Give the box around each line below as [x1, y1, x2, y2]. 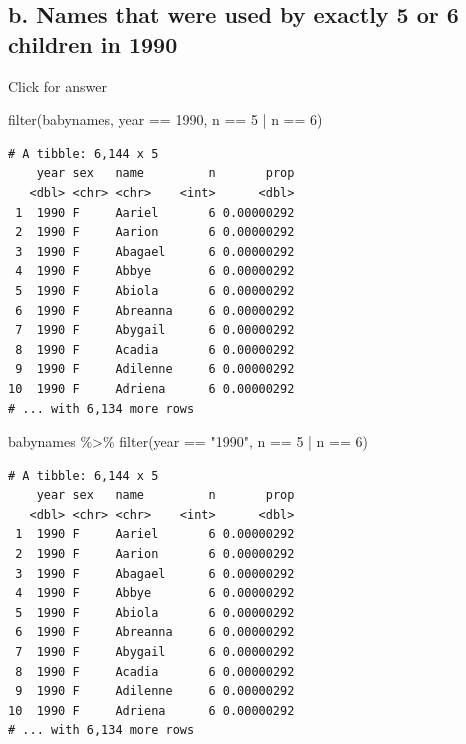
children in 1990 [8, 28, 178, 59]
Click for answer [8, 75, 107, 96]
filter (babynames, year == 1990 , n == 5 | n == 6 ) [8, 109, 323, 130]
